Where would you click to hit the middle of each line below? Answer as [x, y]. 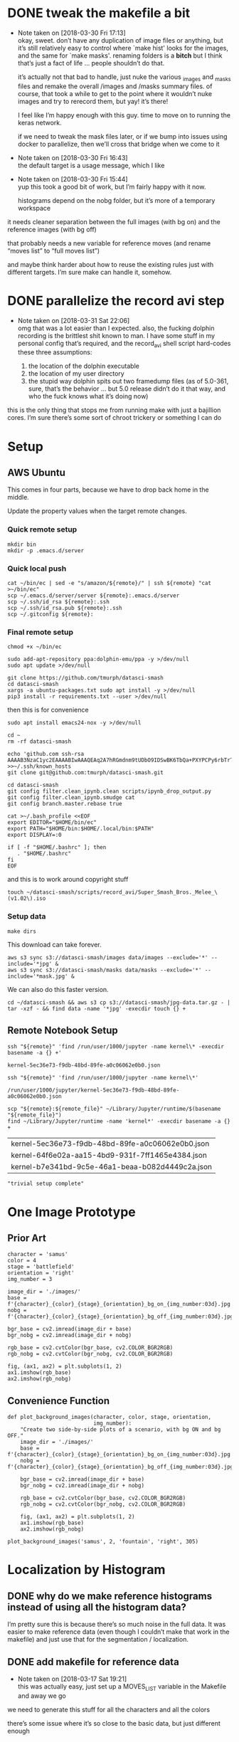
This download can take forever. [54, 944]
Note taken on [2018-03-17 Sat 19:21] [72, 1679]
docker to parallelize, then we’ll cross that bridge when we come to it [118, 144]
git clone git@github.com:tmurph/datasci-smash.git [85, 773]
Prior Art [27, 1239]
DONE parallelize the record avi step [116, 301]
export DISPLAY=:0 [34, 835]
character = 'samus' [38, 1255]
